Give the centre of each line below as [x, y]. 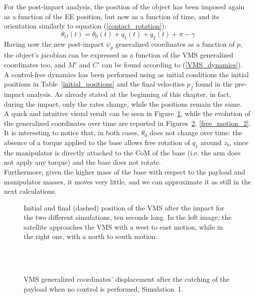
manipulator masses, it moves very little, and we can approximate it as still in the [127, 181]
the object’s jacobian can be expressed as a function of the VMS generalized [119, 55]
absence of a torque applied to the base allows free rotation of [97, 142]
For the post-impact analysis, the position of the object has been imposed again [124, 6]
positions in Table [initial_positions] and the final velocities [95, 84]
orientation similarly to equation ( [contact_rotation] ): [85, 26]
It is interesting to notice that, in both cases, [72, 133]
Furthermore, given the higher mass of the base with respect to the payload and [125, 171]
